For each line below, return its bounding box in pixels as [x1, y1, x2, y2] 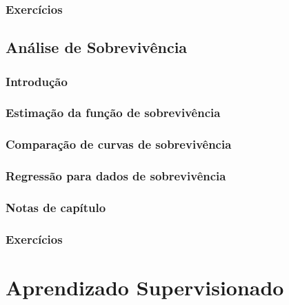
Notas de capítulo [6, 198, 106, 215]
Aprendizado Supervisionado [6, 273, 284, 301]
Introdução [6, 72, 68, 90]
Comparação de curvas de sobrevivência [6, 136, 232, 153]
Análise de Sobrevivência [6, 36, 188, 58]
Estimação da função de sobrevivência [6, 104, 221, 121]
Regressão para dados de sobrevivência [6, 167, 226, 185]
